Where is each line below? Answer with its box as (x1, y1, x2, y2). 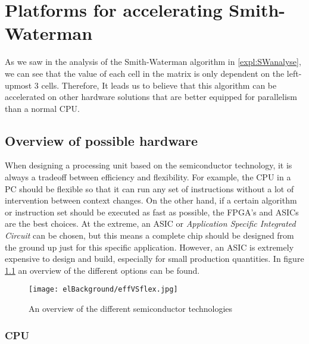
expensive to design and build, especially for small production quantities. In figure (5, 252, 304, 265)
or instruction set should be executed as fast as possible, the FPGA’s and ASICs (5, 205, 299, 218)
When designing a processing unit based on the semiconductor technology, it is (5, 159, 292, 171)
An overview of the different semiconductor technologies (29, 302, 233, 315)
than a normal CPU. (5, 102, 80, 114)
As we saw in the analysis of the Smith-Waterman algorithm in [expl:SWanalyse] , (5, 55, 301, 68)
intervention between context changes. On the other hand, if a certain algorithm (5, 194, 297, 207)
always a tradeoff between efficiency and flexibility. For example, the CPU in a (5, 171, 291, 183)
